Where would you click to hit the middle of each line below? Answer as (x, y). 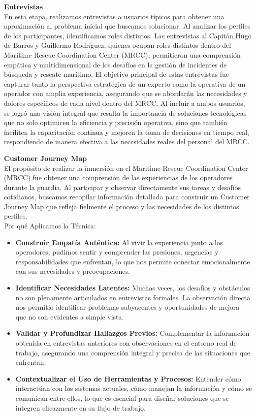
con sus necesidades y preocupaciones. (73, 271)
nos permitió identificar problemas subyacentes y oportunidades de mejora (128, 307)
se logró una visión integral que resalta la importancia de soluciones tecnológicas (125, 112)
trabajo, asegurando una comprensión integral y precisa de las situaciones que (133, 352)
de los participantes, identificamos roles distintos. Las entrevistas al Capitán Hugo (128, 35)
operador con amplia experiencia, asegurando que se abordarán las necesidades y (126, 93)
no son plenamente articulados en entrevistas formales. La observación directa (133, 297)
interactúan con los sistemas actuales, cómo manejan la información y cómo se (134, 388)
